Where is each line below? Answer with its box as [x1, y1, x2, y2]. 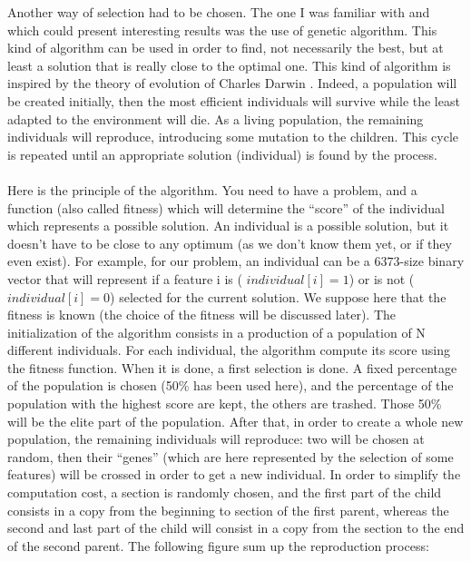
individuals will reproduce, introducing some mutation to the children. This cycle [7, 127, 459, 146]
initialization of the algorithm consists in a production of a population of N [7, 322, 426, 341]
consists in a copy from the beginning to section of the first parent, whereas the [7, 500, 449, 519]
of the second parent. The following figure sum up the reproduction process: [7, 536, 429, 555]
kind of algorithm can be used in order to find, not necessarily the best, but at [7, 38, 444, 57]
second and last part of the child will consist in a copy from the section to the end [7, 518, 465, 537]
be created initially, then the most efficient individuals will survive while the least [7, 91, 460, 110]
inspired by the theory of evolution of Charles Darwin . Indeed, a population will [7, 74, 457, 93]
